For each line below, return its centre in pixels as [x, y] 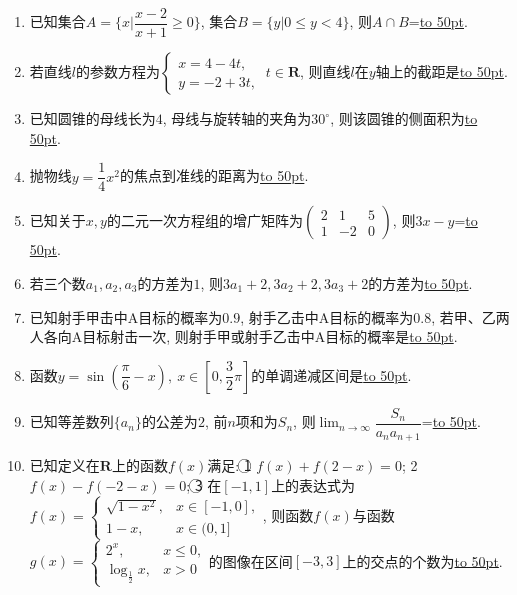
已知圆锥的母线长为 [92, 118]
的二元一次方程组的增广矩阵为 [204, 220]
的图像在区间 [250, 560]
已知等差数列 [71, 421]
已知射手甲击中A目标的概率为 [126, 316]
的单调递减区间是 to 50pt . [331, 374]
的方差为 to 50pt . [420, 282]
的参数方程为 [117, 71]
